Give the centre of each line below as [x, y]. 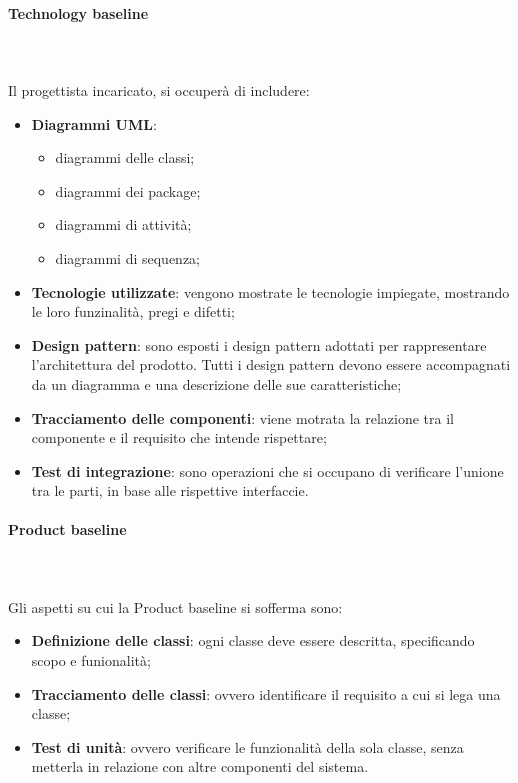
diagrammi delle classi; [125, 157]
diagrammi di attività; [123, 224]
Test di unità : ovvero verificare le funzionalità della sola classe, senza [247, 746]
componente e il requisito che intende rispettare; [179, 437]
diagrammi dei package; [128, 190]
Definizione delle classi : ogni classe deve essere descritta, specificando [253, 640]
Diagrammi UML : [94, 123]
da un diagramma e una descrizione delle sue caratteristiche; [216, 383]
